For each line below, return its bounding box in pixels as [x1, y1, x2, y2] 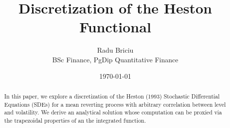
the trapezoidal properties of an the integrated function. [4, 116, 146, 124]
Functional [79, 17, 151, 37]
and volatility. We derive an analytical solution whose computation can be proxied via [4, 108, 222, 116]
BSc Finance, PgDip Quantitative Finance [52, 54, 178, 64]
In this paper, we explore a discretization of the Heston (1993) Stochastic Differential [4, 92, 220, 100]
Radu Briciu [97, 45, 134, 55]
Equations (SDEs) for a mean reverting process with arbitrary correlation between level [4, 100, 226, 108]
